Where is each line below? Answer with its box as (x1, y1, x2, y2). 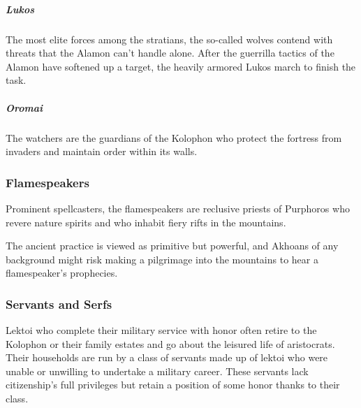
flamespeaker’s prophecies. (6, 265, 118, 280)
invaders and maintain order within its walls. (6, 144, 198, 159)
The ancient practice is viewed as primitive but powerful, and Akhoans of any (6, 238, 339, 253)
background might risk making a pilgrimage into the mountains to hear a (6, 252, 318, 266)
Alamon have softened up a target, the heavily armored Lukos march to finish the (6, 59, 356, 73)
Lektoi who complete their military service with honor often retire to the (6, 323, 317, 337)
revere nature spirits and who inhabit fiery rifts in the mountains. (6, 214, 286, 229)
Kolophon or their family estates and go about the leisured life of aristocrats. (6, 336, 335, 351)
